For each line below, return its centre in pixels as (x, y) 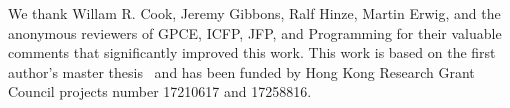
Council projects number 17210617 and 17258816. (160, 91)
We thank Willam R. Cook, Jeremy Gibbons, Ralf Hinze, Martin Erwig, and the (254, 13)
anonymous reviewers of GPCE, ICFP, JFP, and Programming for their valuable (255, 32)
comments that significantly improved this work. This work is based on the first (252, 52)
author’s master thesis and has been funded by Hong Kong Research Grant (241, 71)
